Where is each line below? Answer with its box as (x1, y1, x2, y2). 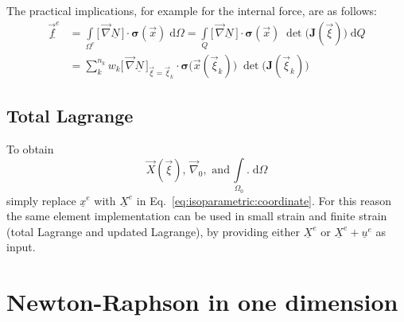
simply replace (6, 192, 76, 208)
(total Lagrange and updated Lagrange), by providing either (6, 223, 300, 239)
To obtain (6, 141, 54, 157)
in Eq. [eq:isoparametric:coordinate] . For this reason (136, 192, 391, 208)
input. (6, 239, 36, 255)
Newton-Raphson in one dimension (6, 285, 398, 318)
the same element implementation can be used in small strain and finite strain (6, 208, 387, 224)
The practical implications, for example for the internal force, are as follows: (6, 2, 377, 18)
